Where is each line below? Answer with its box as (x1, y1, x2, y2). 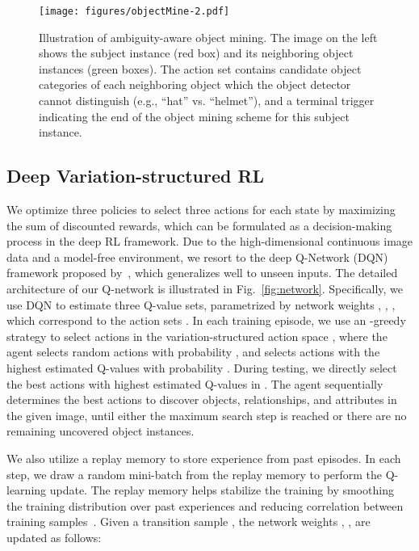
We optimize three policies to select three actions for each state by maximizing (6, 201, 396, 218)
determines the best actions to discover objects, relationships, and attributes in (6, 391, 397, 408)
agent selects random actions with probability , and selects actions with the (6, 343, 380, 360)
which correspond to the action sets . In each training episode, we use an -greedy (6, 312, 406, 329)
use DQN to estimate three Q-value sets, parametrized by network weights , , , (6, 296, 396, 313)
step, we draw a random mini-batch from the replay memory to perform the (6, 465, 383, 482)
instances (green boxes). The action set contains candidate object (39, 60, 362, 77)
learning (6, 482, 47, 498)
